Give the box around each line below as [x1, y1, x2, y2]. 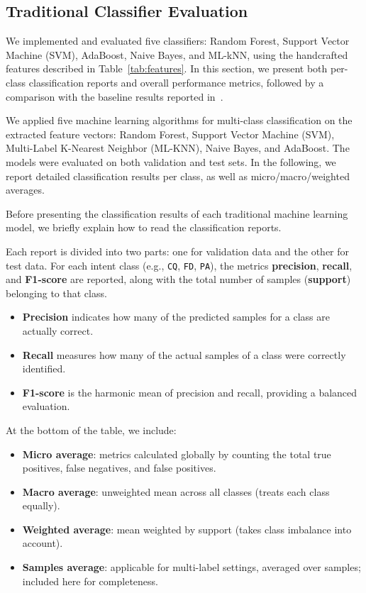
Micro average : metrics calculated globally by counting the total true [22, 446, 331, 461]
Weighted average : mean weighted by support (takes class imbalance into [22, 521, 352, 536]
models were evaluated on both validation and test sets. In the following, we [6, 154, 336, 169]
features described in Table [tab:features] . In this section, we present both [6, 61, 328, 76]
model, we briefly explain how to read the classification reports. [6, 220, 282, 235]
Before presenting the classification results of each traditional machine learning [6, 206, 348, 221]
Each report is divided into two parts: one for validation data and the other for [6, 243, 350, 258]
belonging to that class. [6, 285, 107, 300]
